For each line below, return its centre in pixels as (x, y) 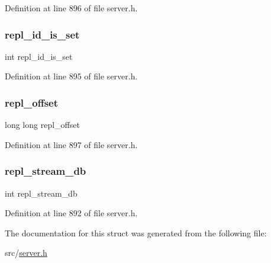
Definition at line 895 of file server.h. (71, 76)
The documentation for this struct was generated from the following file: (136, 232)
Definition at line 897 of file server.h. (71, 144)
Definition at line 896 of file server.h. (71, 8)
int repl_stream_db (41, 193)
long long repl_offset (42, 125)
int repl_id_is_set (39, 56)
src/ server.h (26, 253)
